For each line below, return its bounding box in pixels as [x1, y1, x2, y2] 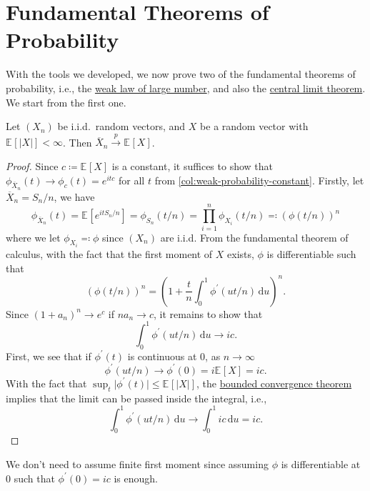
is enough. [114, 470, 158, 485]
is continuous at [127, 348, 197, 363]
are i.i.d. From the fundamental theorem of [160, 229, 349, 244]
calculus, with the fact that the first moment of [6, 247, 213, 262]
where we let [6, 229, 61, 244]
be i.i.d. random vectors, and [57, 119, 186, 134]
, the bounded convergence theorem [196, 375, 352, 390]
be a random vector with [200, 119, 309, 134]
